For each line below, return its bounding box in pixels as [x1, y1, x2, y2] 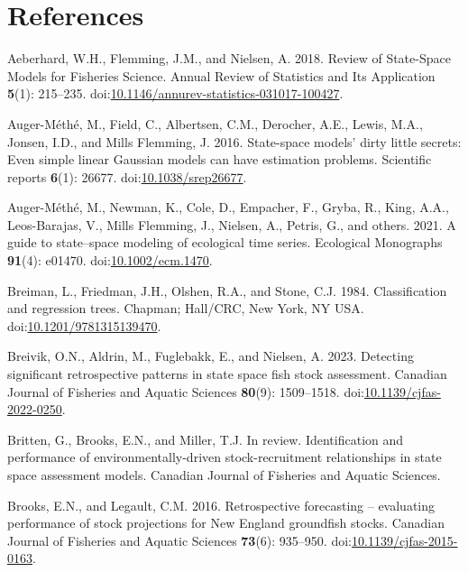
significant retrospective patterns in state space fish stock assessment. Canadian [7, 364, 447, 383]
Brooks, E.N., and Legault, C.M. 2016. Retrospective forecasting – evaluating [7, 495, 436, 514]
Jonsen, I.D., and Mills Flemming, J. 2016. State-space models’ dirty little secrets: [7, 132, 462, 151]
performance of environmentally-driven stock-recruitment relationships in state [7, 447, 442, 466]
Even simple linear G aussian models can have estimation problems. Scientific [7, 150, 432, 169]
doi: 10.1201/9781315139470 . [7, 316, 161, 335]
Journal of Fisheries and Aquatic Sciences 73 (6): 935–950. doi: [7, 530, 352, 549]
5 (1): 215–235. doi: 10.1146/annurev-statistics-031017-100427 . [7, 84, 344, 103]
